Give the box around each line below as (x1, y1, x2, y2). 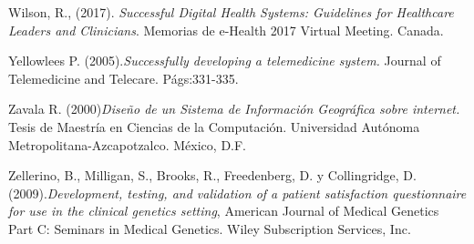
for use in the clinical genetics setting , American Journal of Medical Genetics (8, 201, 439, 220)
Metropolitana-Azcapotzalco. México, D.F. (8, 135, 247, 154)
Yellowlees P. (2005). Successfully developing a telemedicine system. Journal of (8, 51, 441, 70)
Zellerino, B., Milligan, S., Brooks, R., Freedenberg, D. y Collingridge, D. (8, 166, 417, 185)
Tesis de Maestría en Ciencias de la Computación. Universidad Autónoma (8, 117, 420, 136)
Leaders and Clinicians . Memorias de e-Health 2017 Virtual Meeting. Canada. (8, 20, 444, 39)
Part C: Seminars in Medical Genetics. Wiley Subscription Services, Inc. (8, 219, 411, 238)
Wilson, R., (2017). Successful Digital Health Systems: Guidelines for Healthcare (8, 3, 454, 21)
